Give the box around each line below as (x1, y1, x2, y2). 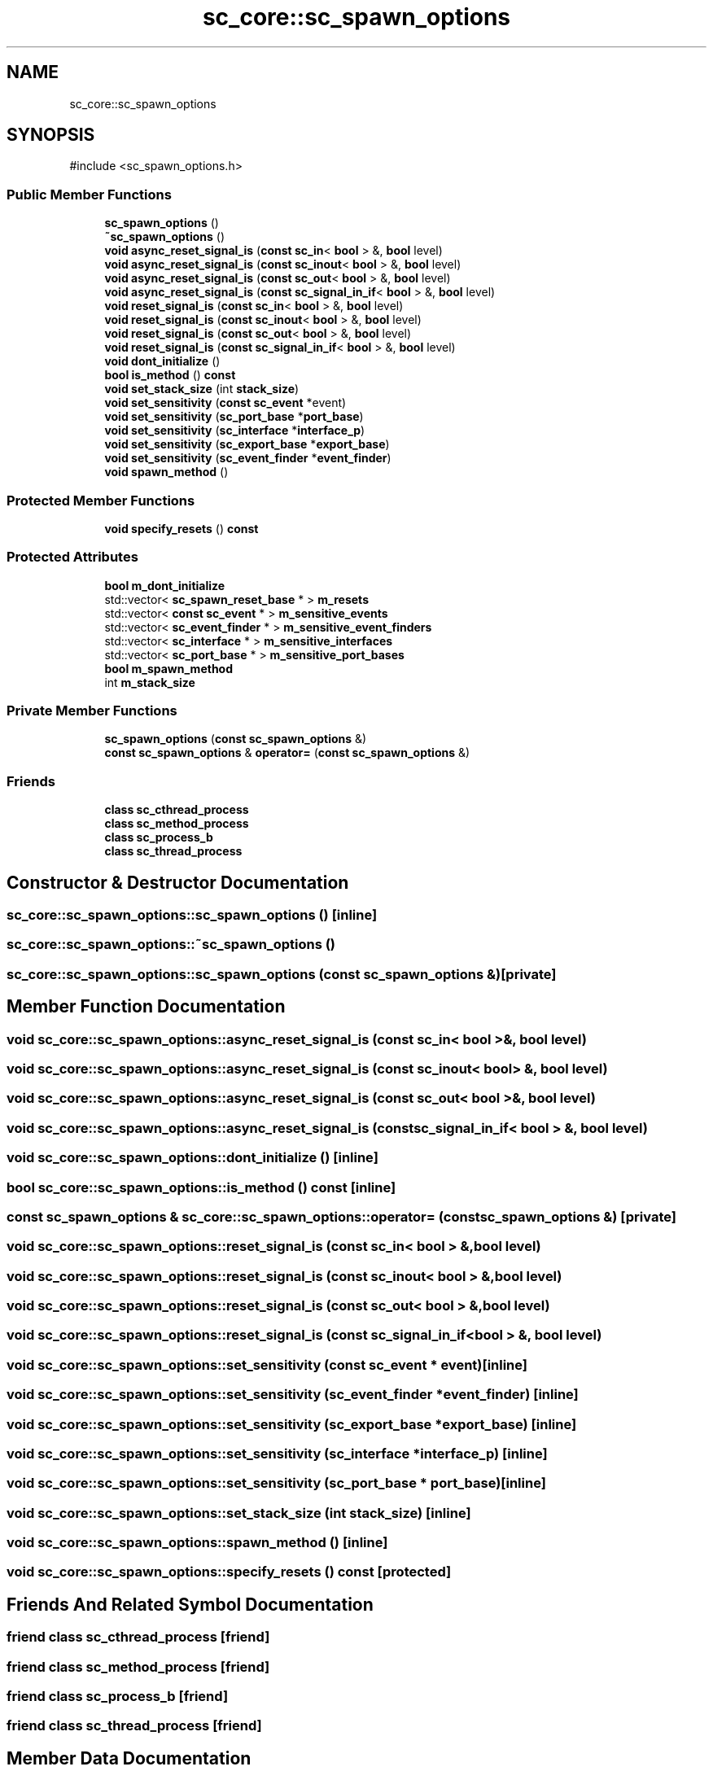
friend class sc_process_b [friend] (7, 1687, 229, 1704)
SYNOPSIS (7, 125, 95, 146)
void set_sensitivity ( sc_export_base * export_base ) (104, 437, 390, 452)
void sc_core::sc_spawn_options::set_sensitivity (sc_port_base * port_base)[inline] (7, 1475, 546, 1492)
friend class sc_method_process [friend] (7, 1658, 270, 1675)
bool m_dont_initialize (104, 578, 225, 593)
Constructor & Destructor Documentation (7, 872, 349, 893)
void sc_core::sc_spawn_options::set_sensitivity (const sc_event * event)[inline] (7, 1356, 528, 1373)
